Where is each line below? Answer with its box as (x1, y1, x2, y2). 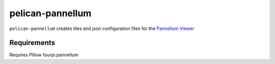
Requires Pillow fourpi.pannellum (9, 52, 78, 58)
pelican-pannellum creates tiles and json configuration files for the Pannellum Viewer (9, 25, 195, 31)
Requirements (9, 39, 56, 47)
